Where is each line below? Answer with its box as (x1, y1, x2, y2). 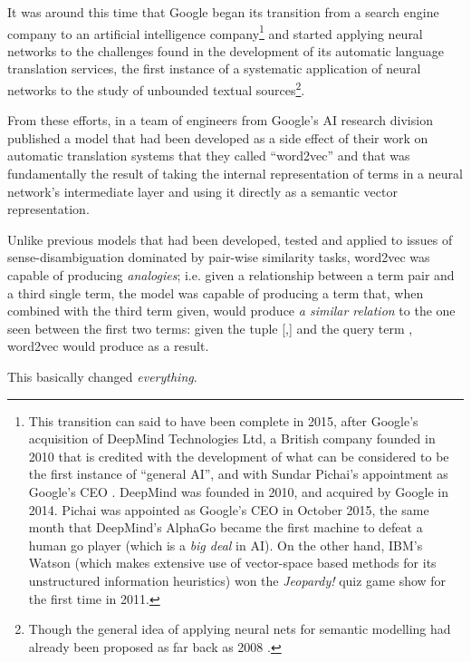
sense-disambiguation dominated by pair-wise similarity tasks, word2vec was (7, 248, 430, 267)
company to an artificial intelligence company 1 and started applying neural (7, 21, 423, 43)
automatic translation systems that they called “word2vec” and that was (7, 146, 410, 165)
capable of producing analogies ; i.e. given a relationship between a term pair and (7, 266, 455, 285)
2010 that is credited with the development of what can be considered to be (28, 446, 449, 465)
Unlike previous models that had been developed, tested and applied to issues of (7, 229, 453, 248)
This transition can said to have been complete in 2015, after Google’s (28, 411, 418, 430)
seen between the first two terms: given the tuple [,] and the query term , (7, 318, 413, 337)
